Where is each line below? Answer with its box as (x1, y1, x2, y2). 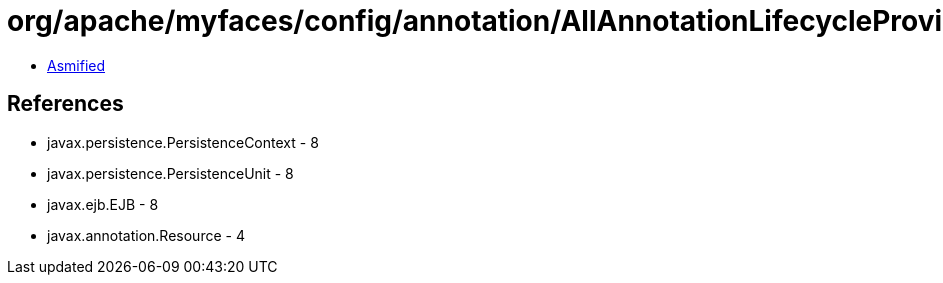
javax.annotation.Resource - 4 (47, 226, 245, 244)
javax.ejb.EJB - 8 (47, 195, 159, 213)
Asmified (47, 56, 106, 74)
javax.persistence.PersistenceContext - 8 (47, 133, 319, 151)
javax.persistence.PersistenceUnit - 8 (47, 164, 294, 182)
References (7, 91, 124, 117)
